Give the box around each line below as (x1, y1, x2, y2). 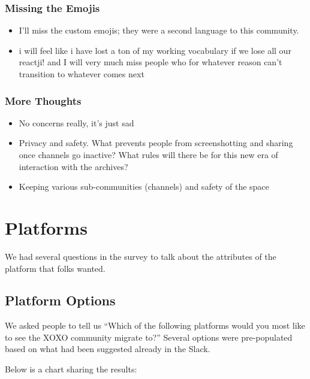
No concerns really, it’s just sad (19, 116, 134, 129)
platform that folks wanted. (5, 262, 106, 274)
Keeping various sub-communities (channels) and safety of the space (19, 180, 269, 193)
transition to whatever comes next (19, 68, 145, 80)
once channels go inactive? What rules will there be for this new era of (19, 148, 278, 160)
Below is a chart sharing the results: (5, 363, 137, 375)
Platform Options (5, 291, 116, 310)
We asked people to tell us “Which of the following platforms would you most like (5, 319, 305, 332)
